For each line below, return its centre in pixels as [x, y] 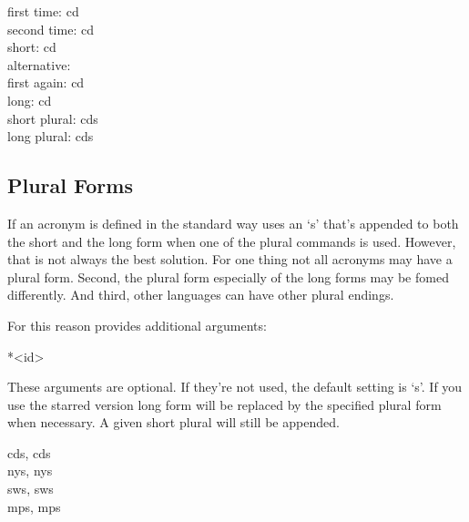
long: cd [30, 100]
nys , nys [30, 471]
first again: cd [46, 82]
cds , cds [29, 452]
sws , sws [31, 489]
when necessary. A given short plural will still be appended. [173, 422]
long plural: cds [51, 136]
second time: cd [51, 29]
